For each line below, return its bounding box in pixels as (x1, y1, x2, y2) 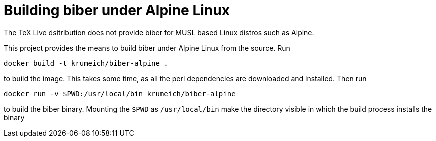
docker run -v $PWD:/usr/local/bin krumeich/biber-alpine (4, 89, 236, 98)
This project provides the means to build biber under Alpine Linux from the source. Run (4, 43, 290, 52)
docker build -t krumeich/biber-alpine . (4, 59, 168, 67)
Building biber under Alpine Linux (4, 2, 230, 19)
